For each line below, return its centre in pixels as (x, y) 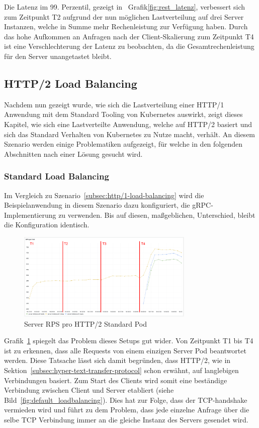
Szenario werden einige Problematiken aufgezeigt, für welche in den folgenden (123, 144)
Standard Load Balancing (57, 176)
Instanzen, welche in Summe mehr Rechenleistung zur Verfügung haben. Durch (126, 26)
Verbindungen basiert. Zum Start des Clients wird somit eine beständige (116, 380)
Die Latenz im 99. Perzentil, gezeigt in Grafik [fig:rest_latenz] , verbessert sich (125, 7)
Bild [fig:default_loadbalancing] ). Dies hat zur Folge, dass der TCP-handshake (126, 400)
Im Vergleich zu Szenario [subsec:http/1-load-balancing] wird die (104, 195)
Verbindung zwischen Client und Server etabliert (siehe (89, 390)
